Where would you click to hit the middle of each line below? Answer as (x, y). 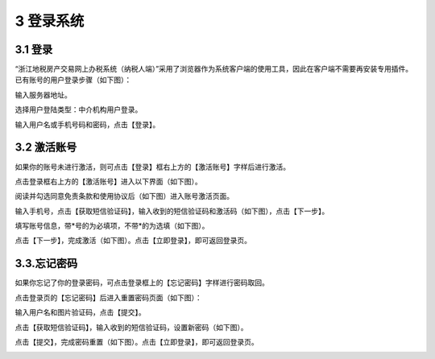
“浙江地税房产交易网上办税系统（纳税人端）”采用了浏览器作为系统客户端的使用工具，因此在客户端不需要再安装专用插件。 (214, 69)
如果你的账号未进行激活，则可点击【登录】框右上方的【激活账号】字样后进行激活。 (152, 167)
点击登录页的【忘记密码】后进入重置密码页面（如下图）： (108, 297)
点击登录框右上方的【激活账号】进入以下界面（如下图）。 (108, 181)
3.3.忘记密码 (46, 264)
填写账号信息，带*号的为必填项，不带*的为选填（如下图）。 (112, 226)
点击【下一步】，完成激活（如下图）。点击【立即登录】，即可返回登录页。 (133, 241)
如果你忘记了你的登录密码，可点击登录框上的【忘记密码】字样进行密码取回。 (142, 283)
